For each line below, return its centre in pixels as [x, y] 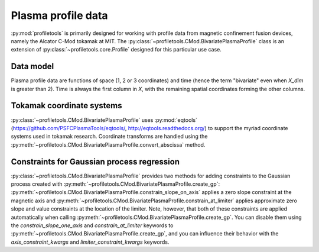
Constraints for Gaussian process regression [95, 162]
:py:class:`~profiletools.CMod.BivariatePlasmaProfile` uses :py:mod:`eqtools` [104, 120]
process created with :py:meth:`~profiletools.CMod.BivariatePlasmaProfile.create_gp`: [115, 184]
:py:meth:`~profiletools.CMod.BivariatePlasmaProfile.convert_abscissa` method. [108, 144]
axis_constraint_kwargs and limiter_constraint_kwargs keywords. [90, 242]
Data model [32, 67]
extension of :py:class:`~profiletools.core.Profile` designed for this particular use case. [116, 50]
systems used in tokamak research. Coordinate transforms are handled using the [109, 137]
